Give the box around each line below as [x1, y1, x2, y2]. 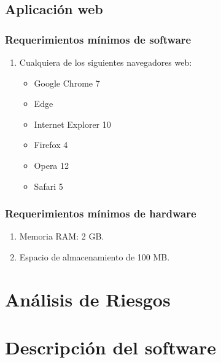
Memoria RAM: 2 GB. [19, 230, 104, 243]
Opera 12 [34, 158, 69, 171]
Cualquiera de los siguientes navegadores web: [19, 56, 192, 68]
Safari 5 [34, 179, 63, 192]
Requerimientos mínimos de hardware [5, 206, 196, 221]
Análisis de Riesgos [5, 286, 171, 311]
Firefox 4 [34, 138, 68, 151]
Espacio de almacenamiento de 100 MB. [19, 250, 170, 263]
